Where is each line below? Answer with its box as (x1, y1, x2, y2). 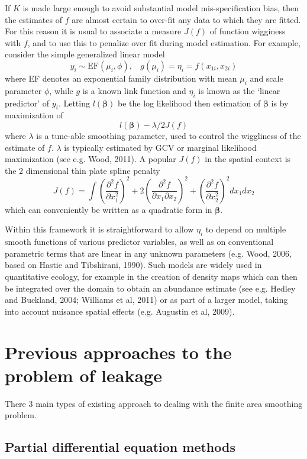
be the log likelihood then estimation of (118, 96, 261, 109)
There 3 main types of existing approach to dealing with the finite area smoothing (5, 397, 303, 409)
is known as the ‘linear (198, 84, 280, 96)
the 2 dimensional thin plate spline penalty (5, 164, 160, 176)
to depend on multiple (205, 223, 286, 235)
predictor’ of (5, 96, 50, 109)
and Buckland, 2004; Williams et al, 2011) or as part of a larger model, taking (5, 293, 288, 306)
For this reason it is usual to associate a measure (5, 25, 182, 37)
